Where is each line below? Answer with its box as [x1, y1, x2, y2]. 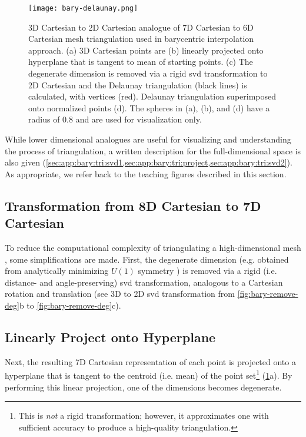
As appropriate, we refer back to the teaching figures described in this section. [5, 167, 287, 180]
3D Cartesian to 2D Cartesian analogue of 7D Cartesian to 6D [28, 21, 254, 33]
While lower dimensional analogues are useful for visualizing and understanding [5, 133, 291, 145]
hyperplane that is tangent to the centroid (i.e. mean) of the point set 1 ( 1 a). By [5, 368, 292, 381]
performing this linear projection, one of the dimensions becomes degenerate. [5, 380, 282, 393]
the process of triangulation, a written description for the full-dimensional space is [5, 144, 301, 157]
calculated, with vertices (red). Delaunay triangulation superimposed [28, 90, 277, 102]
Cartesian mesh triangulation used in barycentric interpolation [28, 32, 254, 45]
